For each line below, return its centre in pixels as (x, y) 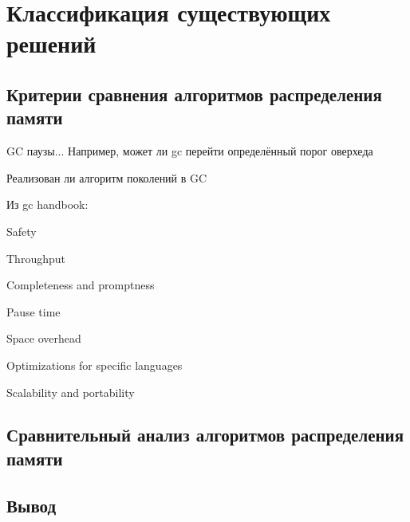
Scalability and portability (71, 392)
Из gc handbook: (47, 204)
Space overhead (44, 338)
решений (51, 43)
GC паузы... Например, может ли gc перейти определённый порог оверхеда (190, 151)
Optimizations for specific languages (95, 365)
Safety (22, 231)
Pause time (34, 311)
